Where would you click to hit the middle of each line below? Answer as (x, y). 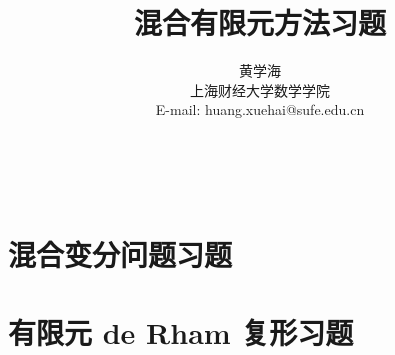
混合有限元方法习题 (259, 22)
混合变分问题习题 (120, 253)
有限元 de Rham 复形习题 (181, 332)
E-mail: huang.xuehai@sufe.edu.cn (260, 109)
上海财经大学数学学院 (260, 89)
